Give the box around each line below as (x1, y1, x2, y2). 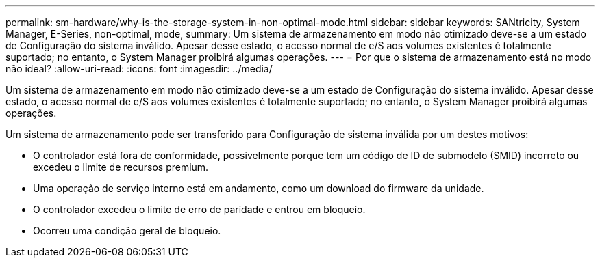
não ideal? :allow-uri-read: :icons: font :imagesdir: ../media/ (5, 63, 273, 74)
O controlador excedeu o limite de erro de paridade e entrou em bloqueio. (33, 204, 366, 215)
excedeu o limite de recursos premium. (33, 161, 209, 173)
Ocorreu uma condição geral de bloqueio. (33, 225, 221, 236)
